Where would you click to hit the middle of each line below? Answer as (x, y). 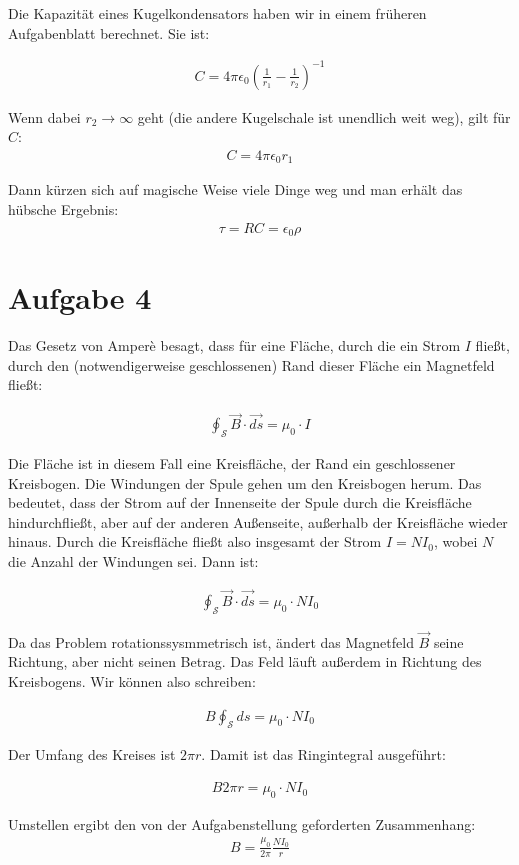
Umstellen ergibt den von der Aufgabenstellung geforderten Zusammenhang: (242, 823)
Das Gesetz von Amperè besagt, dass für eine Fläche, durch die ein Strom (234, 345)
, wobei (455, 541)
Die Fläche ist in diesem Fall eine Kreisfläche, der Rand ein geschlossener (232, 463)
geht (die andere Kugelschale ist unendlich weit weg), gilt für (324, 116)
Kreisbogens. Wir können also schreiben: (132, 681)
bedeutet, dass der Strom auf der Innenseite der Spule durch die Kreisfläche (240, 502)
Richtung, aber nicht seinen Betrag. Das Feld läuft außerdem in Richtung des (245, 661)
